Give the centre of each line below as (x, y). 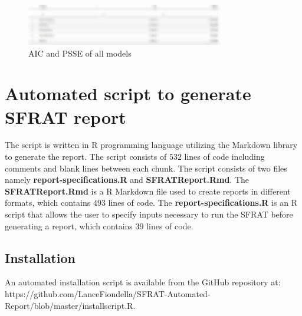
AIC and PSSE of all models (80, 53)
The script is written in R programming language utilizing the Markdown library (151, 145)
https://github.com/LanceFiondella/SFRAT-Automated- (108, 294)
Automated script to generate (128, 93)
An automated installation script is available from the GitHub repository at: (143, 282)
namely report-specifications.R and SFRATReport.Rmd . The (127, 180)
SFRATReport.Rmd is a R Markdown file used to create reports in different (148, 191)
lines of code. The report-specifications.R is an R (203, 203)
